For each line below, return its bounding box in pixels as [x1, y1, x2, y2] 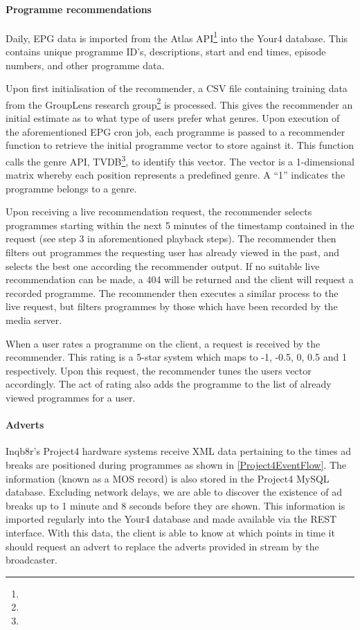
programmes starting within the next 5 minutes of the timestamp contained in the [6, 217, 354, 232]
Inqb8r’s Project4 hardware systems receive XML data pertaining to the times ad [6, 444, 352, 458]
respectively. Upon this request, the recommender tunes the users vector [6, 363, 312, 377]
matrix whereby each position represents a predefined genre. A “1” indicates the [6, 168, 345, 182]
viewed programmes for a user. [6, 390, 136, 405]
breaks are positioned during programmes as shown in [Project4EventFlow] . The [6, 458, 347, 471]
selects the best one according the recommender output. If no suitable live [6, 258, 320, 273]
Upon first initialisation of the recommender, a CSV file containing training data [6, 81, 348, 96]
